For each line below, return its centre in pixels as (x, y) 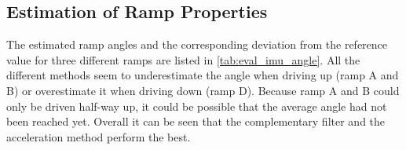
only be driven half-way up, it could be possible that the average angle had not (197, 106)
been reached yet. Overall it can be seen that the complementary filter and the (196, 121)
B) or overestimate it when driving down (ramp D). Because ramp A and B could (203, 90)
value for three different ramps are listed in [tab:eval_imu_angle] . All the (183, 59)
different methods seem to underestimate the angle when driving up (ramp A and (203, 75)
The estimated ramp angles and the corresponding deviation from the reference (197, 44)
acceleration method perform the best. (99, 136)
